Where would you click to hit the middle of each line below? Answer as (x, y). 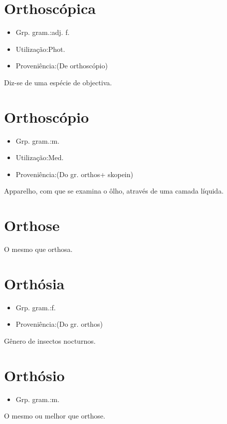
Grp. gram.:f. (36, 307)
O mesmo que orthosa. (38, 249)
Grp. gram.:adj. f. (43, 32)
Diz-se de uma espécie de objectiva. (58, 82)
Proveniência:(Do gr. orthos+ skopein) (74, 174)
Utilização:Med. (40, 157)
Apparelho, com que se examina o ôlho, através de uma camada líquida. (114, 191)
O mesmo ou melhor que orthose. (55, 416)
